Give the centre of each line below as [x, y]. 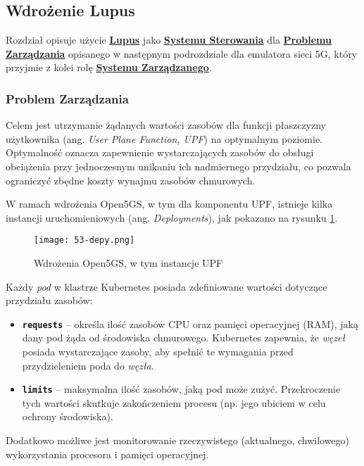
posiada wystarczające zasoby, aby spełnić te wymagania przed [158, 352]
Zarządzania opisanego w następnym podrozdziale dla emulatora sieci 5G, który [182, 53]
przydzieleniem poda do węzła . [88, 365]
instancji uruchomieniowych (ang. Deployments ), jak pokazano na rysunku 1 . [172, 217]
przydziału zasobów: [49, 300]
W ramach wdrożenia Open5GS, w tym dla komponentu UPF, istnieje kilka [169, 204]
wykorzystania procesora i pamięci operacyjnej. [107, 454]
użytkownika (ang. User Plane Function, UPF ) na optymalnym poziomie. [164, 138]
